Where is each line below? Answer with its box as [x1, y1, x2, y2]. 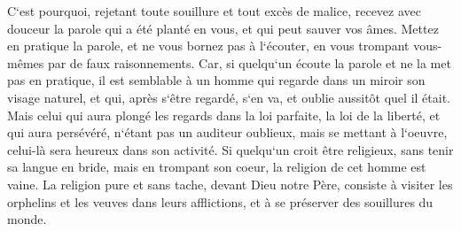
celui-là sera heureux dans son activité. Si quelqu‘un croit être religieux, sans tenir [7, 140, 454, 158]
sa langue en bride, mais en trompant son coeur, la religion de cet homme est [7, 158, 426, 176]
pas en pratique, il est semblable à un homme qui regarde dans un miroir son [7, 71, 426, 89]
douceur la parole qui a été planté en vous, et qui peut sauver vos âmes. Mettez [7, 19, 439, 37]
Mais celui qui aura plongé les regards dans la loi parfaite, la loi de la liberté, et [7, 105, 441, 124]
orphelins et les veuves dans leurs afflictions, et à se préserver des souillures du [7, 192, 434, 211]
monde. [7, 210, 47, 228]
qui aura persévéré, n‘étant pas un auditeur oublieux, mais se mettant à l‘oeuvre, [7, 123, 448, 142]
